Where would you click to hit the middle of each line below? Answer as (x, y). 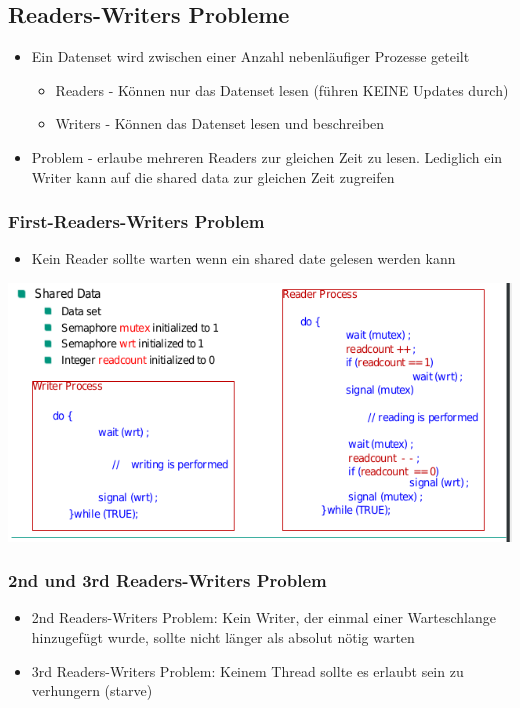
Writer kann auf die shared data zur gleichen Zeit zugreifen (213, 176)
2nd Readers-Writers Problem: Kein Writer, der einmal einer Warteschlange (263, 617)
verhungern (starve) (92, 690)
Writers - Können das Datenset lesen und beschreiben (220, 123)
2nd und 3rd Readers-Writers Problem (167, 580)
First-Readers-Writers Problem (136, 221)
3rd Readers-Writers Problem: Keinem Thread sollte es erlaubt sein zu (247, 670)
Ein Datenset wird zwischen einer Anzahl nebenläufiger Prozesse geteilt (250, 56)
